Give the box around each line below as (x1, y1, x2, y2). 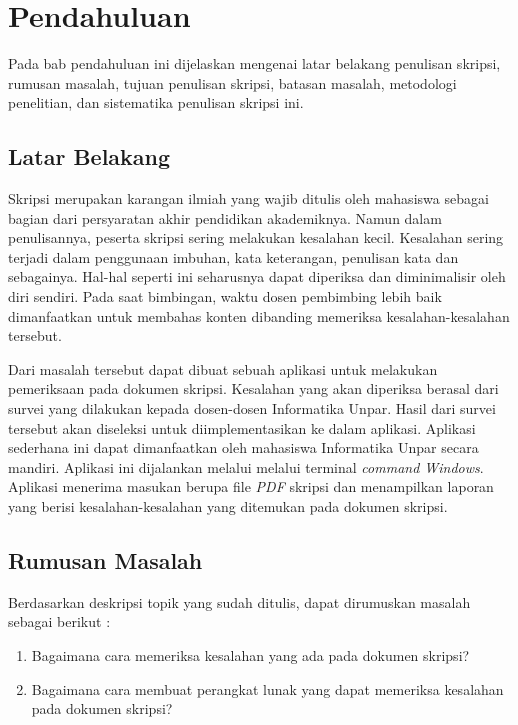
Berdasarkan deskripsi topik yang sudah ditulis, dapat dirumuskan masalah (8, 591, 471, 612)
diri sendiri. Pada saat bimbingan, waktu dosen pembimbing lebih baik (8, 286, 442, 307)
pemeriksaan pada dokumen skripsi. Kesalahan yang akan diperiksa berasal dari (8, 378, 499, 399)
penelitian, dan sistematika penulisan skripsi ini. (8, 92, 304, 113)
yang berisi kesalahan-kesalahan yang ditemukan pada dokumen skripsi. (8, 496, 448, 517)
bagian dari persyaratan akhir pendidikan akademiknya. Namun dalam (8, 207, 442, 228)
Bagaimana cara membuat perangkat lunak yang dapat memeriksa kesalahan (31, 678, 504, 699)
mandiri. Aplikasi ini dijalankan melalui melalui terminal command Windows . (8, 456, 484, 477)
